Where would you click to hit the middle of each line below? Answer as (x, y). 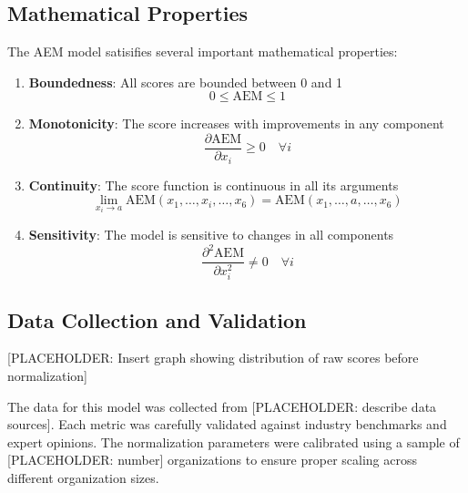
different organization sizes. (83, 477)
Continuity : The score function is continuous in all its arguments (214, 185)
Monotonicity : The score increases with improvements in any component (236, 123)
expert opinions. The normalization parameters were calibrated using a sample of (234, 442)
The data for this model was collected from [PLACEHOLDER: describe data (222, 406)
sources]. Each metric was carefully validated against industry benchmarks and (227, 424)
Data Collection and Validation (157, 319)
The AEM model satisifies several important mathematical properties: (203, 51)
